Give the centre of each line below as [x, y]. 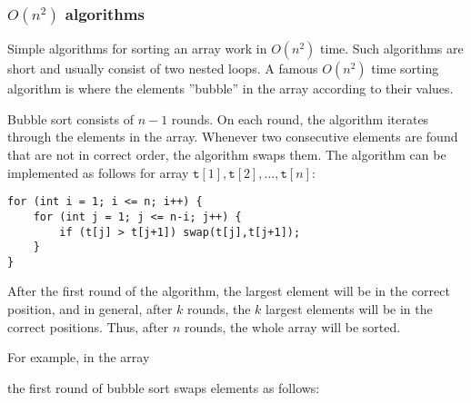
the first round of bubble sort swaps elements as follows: [164, 387]
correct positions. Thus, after [88, 326]
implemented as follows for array [98, 172]
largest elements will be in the [349, 309]
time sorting [405, 69]
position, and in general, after [90, 309]
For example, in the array [79, 357]
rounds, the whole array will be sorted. [293, 326]
